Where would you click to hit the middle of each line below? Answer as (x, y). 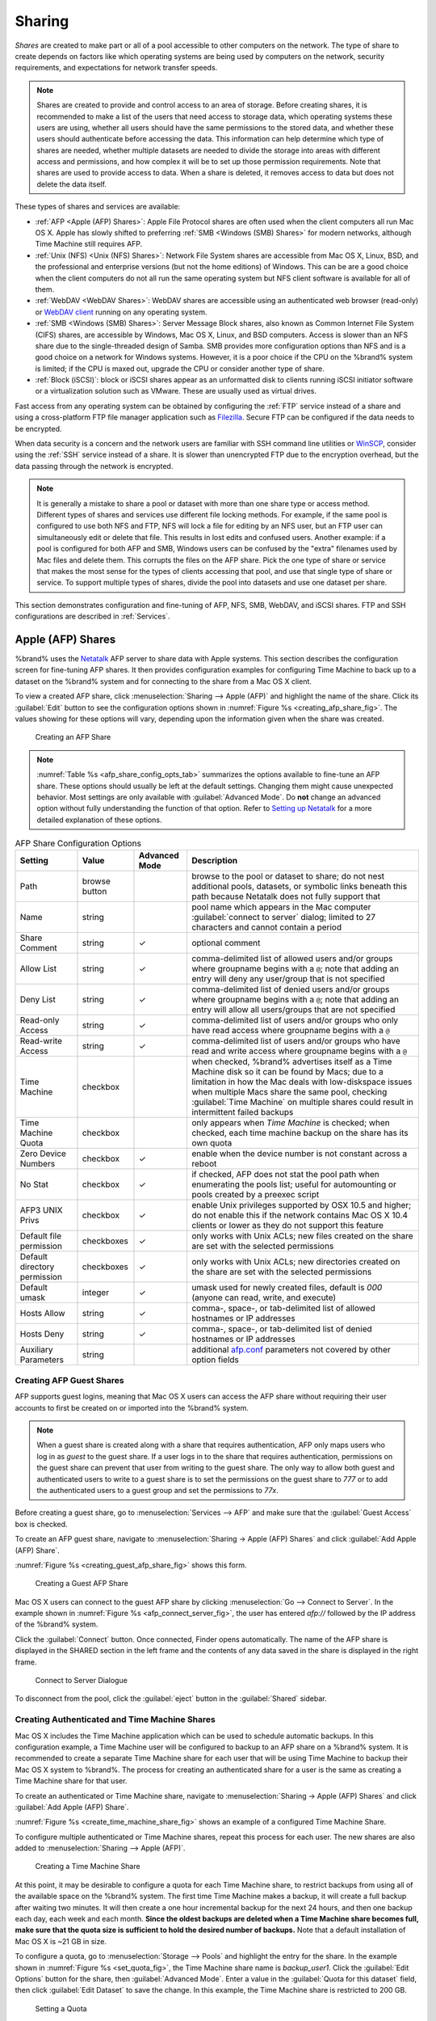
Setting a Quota (61, 2008)
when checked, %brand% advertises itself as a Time (291, 1061)
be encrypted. (38, 428)
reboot (204, 1164)
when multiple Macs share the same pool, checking (289, 1092)
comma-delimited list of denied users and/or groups (290, 989)
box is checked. (41, 1524)
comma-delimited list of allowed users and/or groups (292, 959)
